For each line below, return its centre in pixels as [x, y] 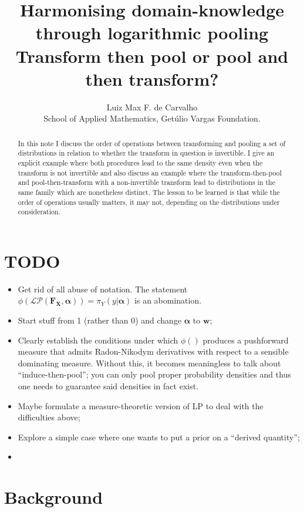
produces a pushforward [246, 340]
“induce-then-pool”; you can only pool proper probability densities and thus [154, 374]
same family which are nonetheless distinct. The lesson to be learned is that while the [149, 192]
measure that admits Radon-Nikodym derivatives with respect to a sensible [153, 351]
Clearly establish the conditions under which [98, 340]
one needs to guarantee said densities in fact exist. [108, 386]
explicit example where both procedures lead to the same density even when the [140, 162]
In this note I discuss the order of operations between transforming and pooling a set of [152, 143]
